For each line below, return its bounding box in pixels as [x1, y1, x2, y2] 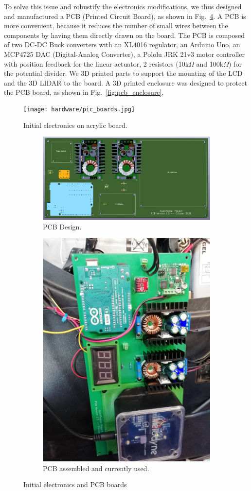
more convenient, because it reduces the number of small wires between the [4, 20, 228, 31]
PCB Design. [43, 221, 82, 231]
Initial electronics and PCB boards [23, 479, 127, 490]
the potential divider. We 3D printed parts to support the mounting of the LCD [4, 68, 243, 78]
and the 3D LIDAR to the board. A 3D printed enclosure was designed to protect [4, 77, 247, 88]
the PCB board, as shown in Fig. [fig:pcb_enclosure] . [4, 87, 164, 97]
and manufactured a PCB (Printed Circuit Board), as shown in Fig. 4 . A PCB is [4, 11, 246, 21]
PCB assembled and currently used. [43, 463, 149, 473]
